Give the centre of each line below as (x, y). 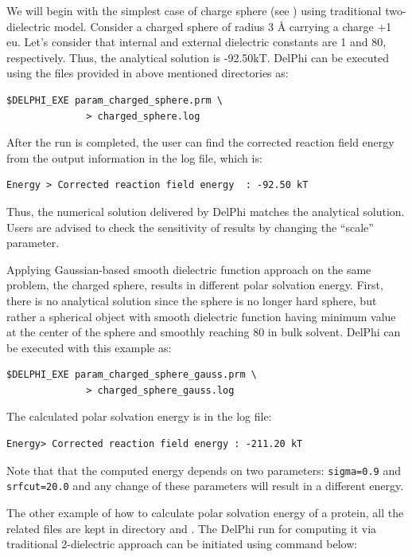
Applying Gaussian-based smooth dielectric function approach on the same (189, 269)
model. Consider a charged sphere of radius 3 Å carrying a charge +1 (223, 26)
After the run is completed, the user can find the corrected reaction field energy (200, 142)
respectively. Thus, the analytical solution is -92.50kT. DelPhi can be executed (198, 57)
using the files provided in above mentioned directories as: (148, 73)
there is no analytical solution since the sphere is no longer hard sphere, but (192, 300)
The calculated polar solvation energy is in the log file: (139, 416)
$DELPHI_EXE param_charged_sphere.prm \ (115, 100)
